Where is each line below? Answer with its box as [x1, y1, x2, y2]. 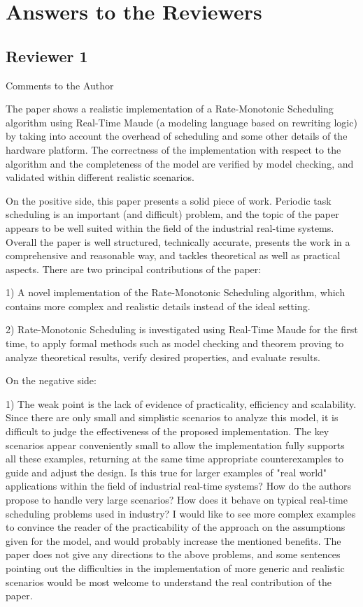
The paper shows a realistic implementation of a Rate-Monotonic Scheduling [6, 101, 334, 116]
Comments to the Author [6, 78, 114, 92]
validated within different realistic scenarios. [6, 170, 194, 184]
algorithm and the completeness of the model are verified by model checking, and [6, 156, 354, 170]
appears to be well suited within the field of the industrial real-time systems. [6, 220, 334, 235]
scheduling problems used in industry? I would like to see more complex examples [6, 506, 356, 520]
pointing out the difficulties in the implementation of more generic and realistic [6, 560, 345, 575]
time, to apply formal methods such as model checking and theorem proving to [6, 336, 344, 351]
